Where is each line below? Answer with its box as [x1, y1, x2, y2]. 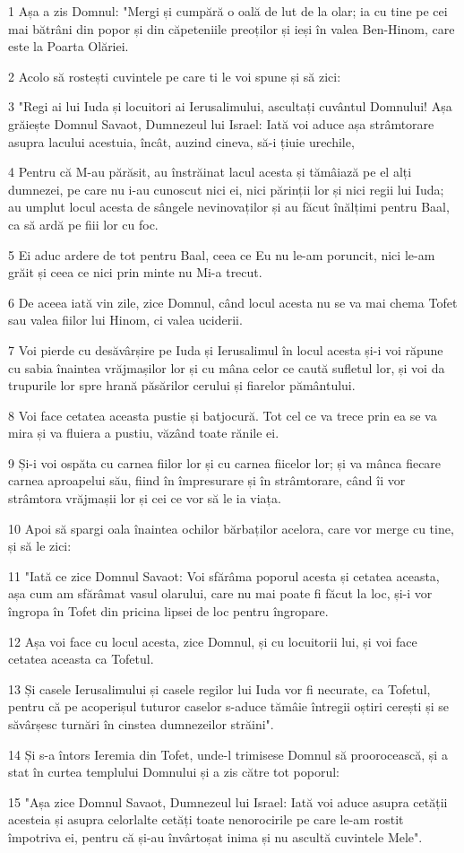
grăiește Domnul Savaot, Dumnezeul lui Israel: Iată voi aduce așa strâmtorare [8, 114, 434, 133]
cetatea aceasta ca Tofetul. [8, 649, 154, 668]
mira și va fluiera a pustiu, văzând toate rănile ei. [8, 423, 279, 442]
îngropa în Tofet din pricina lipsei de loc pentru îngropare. [8, 602, 329, 621]
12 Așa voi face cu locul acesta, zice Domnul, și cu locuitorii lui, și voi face [8, 631, 417, 650]
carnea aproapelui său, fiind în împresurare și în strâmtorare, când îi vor [8, 471, 406, 490]
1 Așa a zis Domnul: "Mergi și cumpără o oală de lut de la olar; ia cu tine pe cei [8, 2, 448, 20]
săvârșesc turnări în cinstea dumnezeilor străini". [8, 715, 274, 733]
